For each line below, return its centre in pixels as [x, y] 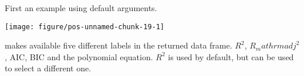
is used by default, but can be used [231, 56]
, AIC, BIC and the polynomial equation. [79, 56]
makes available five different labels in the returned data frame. [119, 45]
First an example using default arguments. [81, 8]
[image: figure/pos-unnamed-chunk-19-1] [85, 27]
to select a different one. [48, 68]
